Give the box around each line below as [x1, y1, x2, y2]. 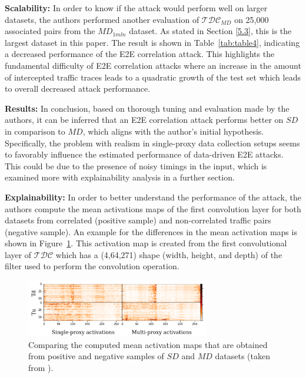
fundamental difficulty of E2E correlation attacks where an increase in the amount [5, 59, 301, 71]
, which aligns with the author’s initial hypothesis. [82, 125, 264, 137]
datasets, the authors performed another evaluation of [5, 13, 199, 25]
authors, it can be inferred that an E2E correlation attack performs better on [5, 113, 284, 126]
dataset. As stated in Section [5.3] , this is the [129, 25, 292, 37]
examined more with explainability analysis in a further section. [5, 171, 235, 183]
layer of [5, 248, 32, 260]
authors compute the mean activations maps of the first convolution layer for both [5, 202, 301, 215]
